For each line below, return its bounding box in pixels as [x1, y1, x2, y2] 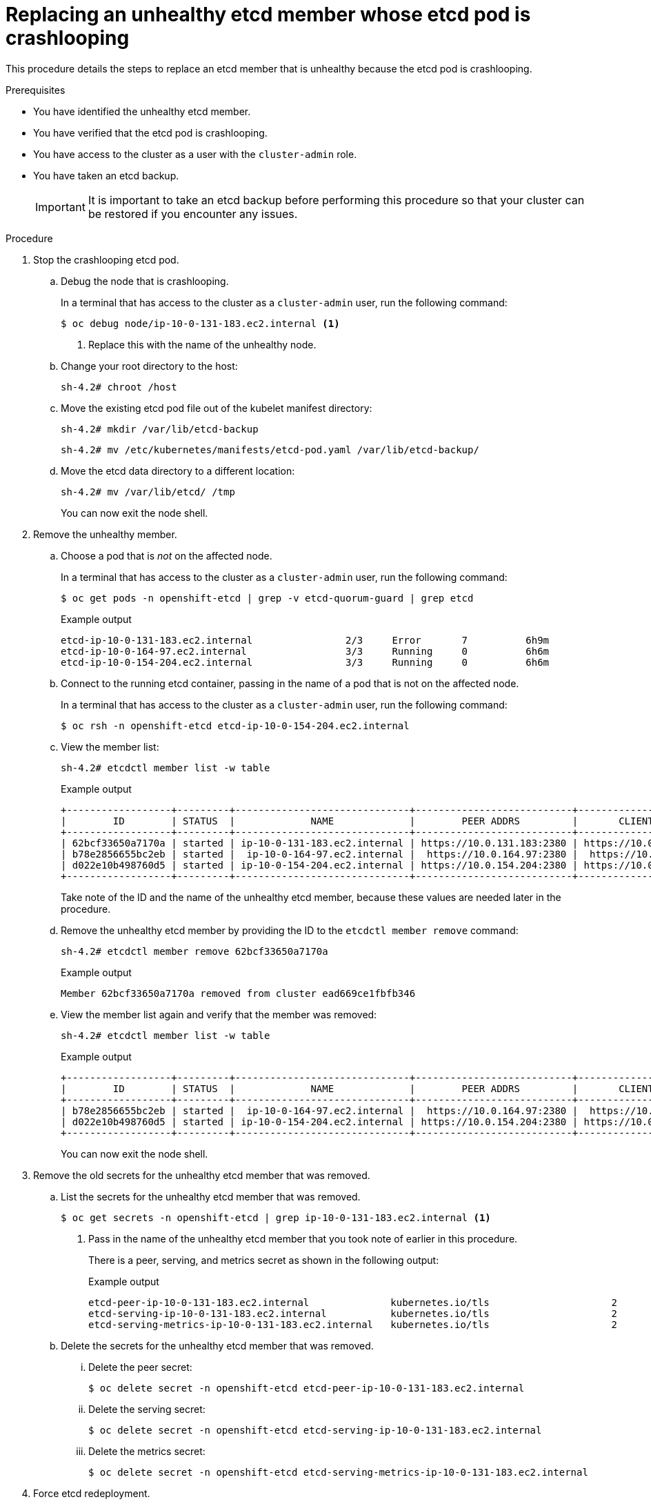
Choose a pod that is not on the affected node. [61, 549, 272, 562]
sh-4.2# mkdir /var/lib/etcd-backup [61, 423, 259, 435]
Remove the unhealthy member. [33, 528, 177, 540]
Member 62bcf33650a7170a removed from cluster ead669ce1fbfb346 [61, 987, 416, 999]
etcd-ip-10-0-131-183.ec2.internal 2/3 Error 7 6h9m [61, 634, 550, 646]
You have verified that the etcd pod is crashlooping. [33, 126, 268, 139]
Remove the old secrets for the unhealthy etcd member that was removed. [33, 1169, 370, 1181]
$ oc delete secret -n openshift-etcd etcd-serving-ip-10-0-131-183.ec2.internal [88, 1424, 542, 1436]
